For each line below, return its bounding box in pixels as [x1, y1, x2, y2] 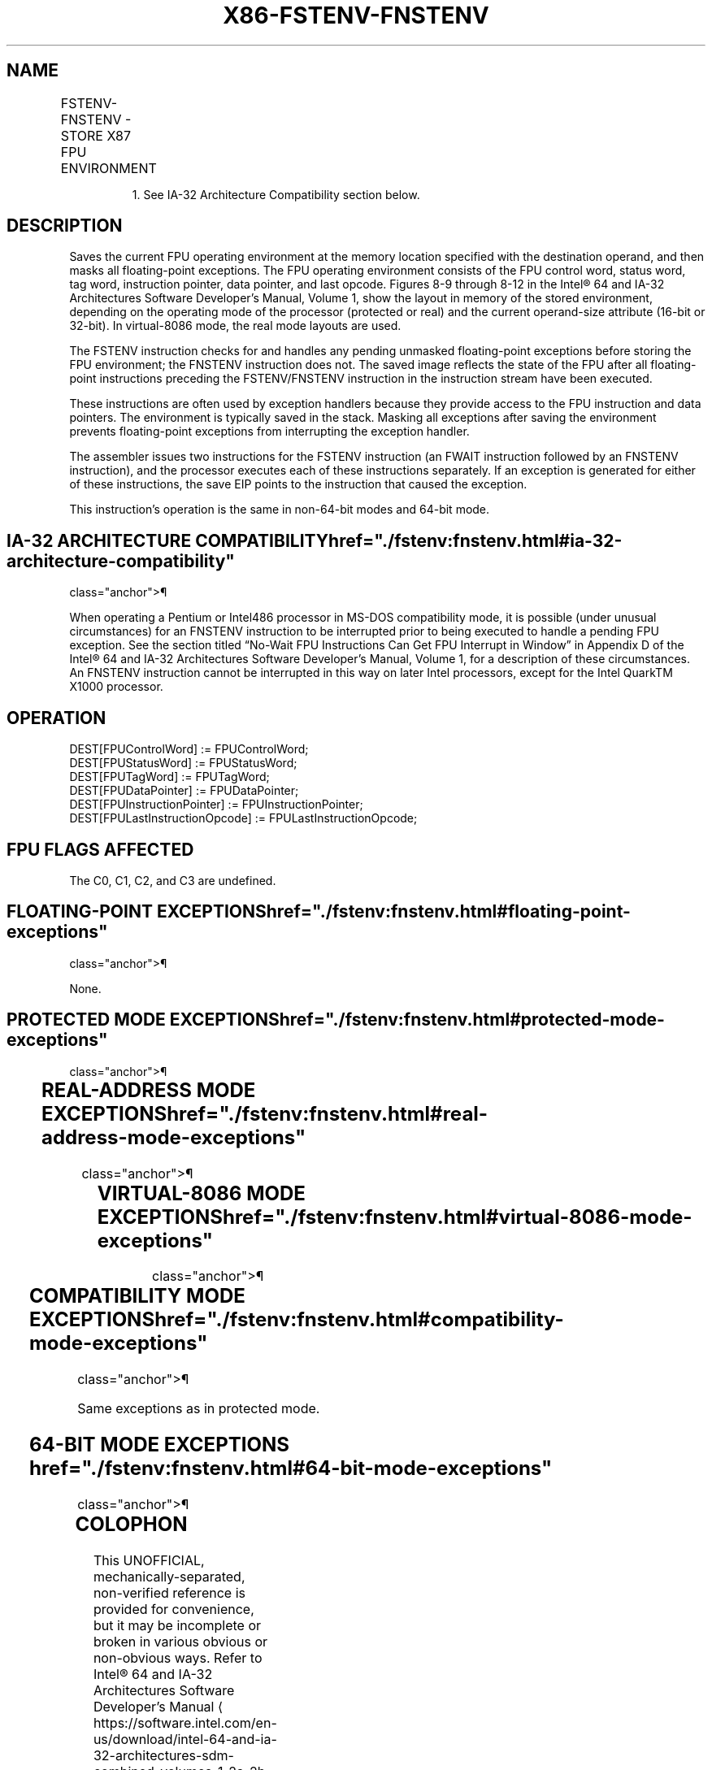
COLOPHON [75, 1512, 188, 1537]
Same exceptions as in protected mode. [77, 1400, 320, 1417]
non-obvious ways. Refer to [93, 1650, 263, 1667]
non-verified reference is [93, 1585, 245, 1602]
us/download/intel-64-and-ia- [93, 1731, 277, 1748]
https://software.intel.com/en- [93, 1715, 277, 1732]
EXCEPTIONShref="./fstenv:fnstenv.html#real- [41, 1101, 488, 1126]
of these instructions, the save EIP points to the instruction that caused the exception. [69, 477, 527, 492]
